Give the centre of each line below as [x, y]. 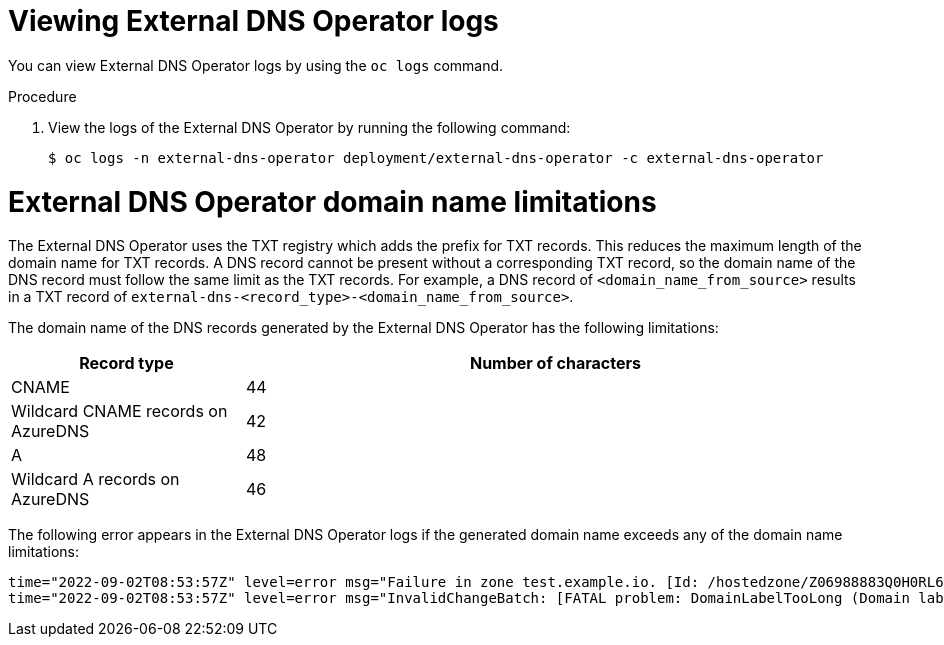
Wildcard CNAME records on [119, 411]
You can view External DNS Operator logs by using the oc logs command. [256, 65]
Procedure [42, 96]
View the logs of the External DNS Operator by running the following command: [309, 127]
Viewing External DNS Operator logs [253, 21]
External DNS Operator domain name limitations [332, 201]
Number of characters [555, 363]
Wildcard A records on [95, 479]
